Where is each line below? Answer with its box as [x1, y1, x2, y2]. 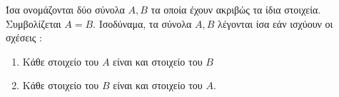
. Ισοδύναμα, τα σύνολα [93, 16, 192, 31]
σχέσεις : [6, 30, 42, 45]
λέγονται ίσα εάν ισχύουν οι [218, 16, 333, 31]
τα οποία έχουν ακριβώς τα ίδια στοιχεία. [151, 2, 321, 16]
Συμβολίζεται [6, 16, 61, 31]
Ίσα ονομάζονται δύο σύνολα [6, 2, 125, 16]
